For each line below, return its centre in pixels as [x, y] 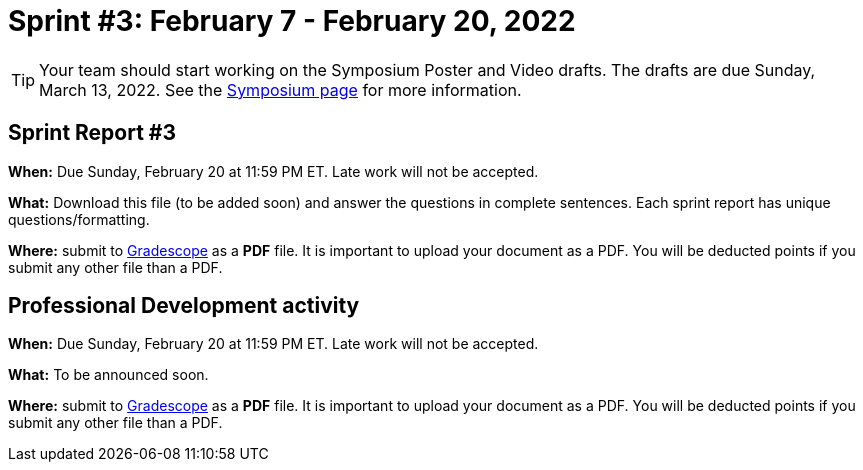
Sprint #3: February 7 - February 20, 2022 [292, 21]
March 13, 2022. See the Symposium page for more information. [280, 89]
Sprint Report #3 [92, 133]
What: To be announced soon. [108, 375]
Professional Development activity [184, 306]
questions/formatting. [79, 219]
